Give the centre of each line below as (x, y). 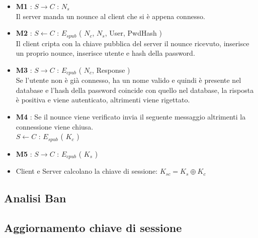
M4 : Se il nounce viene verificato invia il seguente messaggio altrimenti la (131, 117)
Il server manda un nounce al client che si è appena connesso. (110, 16)
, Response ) (111, 70)
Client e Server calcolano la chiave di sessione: (87, 171)
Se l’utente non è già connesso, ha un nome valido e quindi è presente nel (128, 80)
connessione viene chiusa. (55, 126)
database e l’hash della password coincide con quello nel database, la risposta (135, 90)
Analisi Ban (35, 198)
